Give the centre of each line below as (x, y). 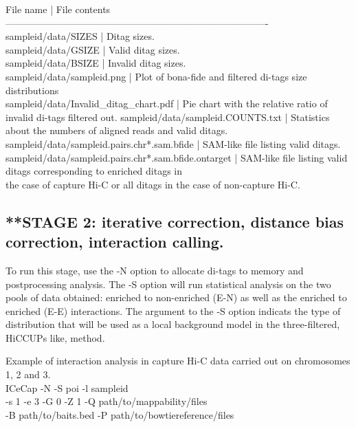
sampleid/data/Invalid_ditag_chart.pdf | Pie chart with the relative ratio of (167, 103)
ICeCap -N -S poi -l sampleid (67, 387)
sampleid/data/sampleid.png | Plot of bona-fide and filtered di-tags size (156, 76)
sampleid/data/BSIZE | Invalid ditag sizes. (96, 63)
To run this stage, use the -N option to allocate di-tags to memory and (155, 270)
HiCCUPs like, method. (55, 337)
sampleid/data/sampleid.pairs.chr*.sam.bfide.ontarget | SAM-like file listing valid (177, 157)
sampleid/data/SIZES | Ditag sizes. (80, 36)
